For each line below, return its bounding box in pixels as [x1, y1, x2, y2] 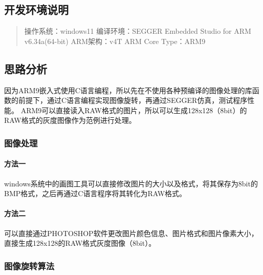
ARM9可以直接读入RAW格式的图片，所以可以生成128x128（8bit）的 [20, 104, 247, 115]
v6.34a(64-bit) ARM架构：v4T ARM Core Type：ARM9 [24, 35, 206, 46]
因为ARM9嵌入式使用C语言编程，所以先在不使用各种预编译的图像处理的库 [4, 84, 252, 95]
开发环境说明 [4, 2, 69, 17]
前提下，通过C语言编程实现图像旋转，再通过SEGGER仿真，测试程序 [18, 95, 248, 105]
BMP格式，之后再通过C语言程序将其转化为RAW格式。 [4, 188, 187, 199]
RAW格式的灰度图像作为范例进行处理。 [4, 115, 136, 125]
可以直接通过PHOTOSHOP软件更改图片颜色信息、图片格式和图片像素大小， [4, 227, 258, 238]
